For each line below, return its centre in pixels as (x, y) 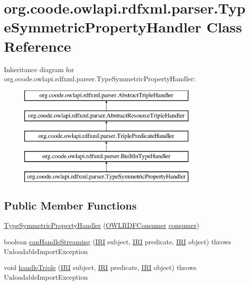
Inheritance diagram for (39, 69)
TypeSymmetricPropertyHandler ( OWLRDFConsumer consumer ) (102, 225)
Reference (38, 46)
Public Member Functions (70, 205)
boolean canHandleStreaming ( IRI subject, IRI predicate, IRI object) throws (118, 242)
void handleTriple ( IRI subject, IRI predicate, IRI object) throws (100, 267)
